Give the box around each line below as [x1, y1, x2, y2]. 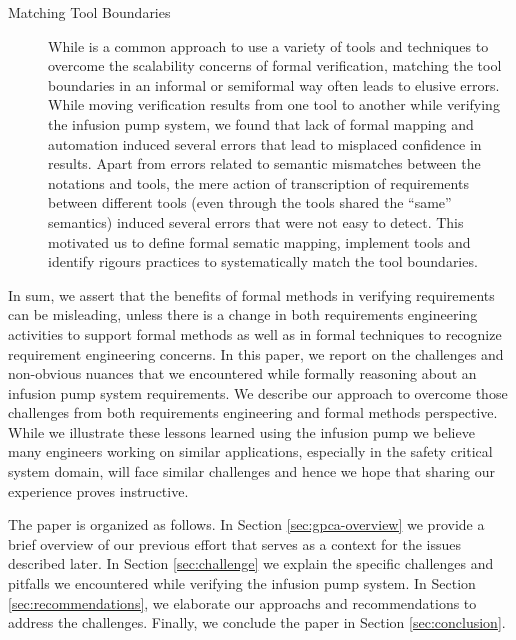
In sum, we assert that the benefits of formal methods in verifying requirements [8, 284, 495, 305]
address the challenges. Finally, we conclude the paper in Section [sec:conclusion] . [8, 612, 506, 633]
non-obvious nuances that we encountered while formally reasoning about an [8, 363, 477, 384]
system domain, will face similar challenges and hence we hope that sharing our [8, 461, 495, 482]
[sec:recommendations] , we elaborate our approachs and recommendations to [8, 592, 477, 613]
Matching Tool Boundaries [8, 2, 171, 22]
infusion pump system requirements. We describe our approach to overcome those [8, 382, 508, 403]
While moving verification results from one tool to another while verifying [48, 94, 500, 115]
